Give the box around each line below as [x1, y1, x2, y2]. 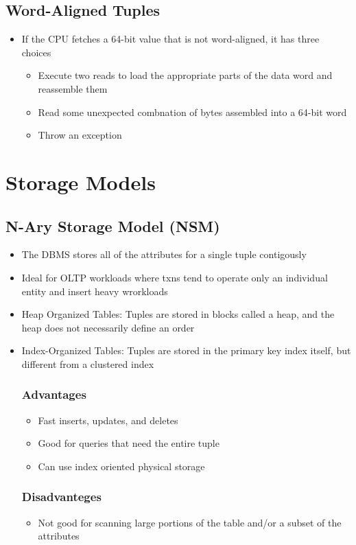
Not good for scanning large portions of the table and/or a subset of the [38, 515, 342, 529]
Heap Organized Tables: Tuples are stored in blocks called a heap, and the [21, 307, 335, 321]
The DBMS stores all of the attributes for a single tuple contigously [21, 247, 307, 262]
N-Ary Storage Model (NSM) [5, 215, 220, 236]
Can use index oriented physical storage [38, 459, 205, 473]
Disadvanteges [21, 488, 102, 505]
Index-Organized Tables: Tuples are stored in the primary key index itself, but [21, 343, 351, 358]
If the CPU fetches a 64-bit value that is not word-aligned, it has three [21, 32, 320, 46]
